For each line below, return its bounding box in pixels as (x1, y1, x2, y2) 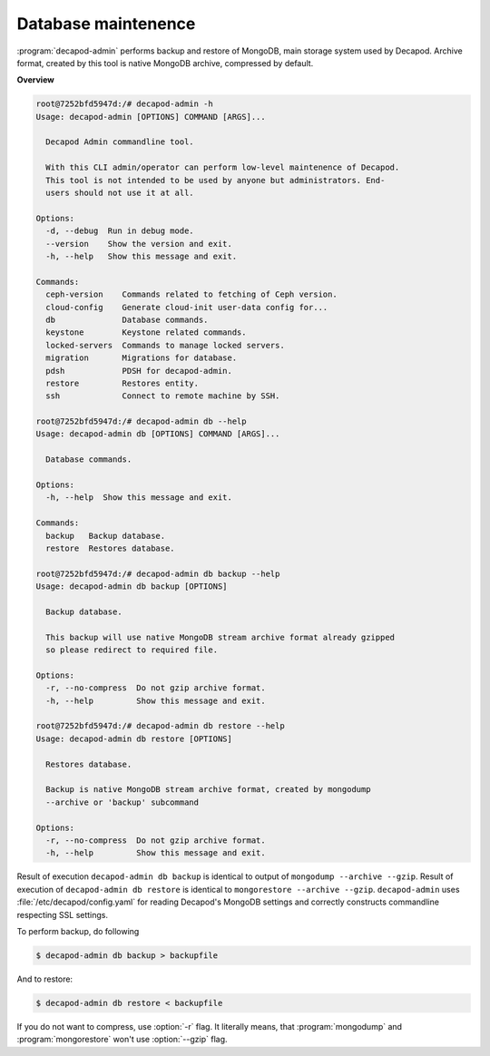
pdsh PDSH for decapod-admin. (45, 366, 233, 376)
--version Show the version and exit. (45, 239, 233, 249)
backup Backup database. (45, 531, 166, 541)
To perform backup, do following (16, 925, 140, 936)
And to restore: (16, 973, 73, 984)
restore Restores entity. (45, 377, 200, 388)
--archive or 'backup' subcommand (45, 797, 200, 807)
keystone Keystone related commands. (45, 328, 247, 337)
